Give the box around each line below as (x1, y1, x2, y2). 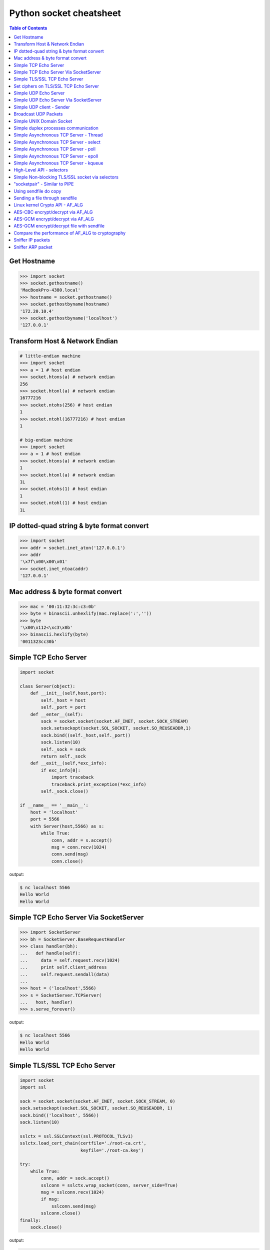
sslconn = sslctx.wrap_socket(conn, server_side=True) (40, 1182, 178, 1188)
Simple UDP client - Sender (13, 104, 70, 110)
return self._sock (40, 753, 86, 759)
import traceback (51, 774, 94, 780)
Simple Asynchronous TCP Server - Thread (13, 132, 103, 138)
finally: (19, 1217, 41, 1223)
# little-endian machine (19, 353, 81, 358)
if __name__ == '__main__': (19, 802, 88, 808)
